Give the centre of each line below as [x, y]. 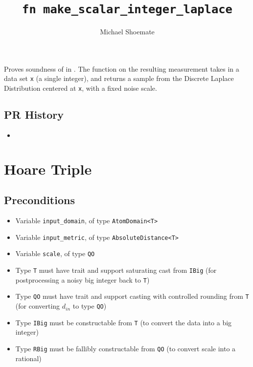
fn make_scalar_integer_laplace [127, 10]
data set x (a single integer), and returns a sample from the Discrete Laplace [119, 78]
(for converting [38, 306]
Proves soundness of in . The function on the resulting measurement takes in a [122, 68]
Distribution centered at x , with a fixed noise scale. [80, 88]
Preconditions [39, 200]
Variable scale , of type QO [55, 253]
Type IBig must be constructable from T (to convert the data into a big [124, 322]
